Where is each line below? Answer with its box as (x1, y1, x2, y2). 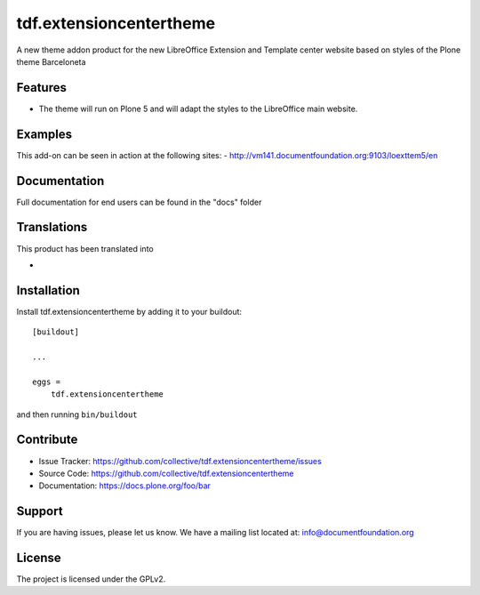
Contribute (16, 432, 78, 447)
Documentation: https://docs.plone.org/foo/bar (38, 480, 211, 491)
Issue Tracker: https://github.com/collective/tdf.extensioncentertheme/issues (38, 455, 322, 466)
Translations (16, 220, 88, 235)
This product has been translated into (16, 243, 155, 253)
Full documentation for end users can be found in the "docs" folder (16, 197, 262, 207)
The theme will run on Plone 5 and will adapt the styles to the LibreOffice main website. (38, 103, 358, 114)
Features (16, 80, 67, 95)
